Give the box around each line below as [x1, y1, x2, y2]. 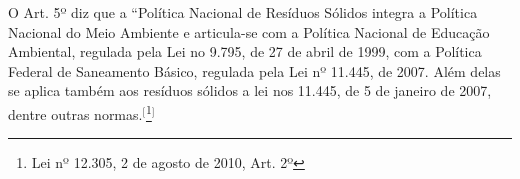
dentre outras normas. [8, 103, 143, 124]
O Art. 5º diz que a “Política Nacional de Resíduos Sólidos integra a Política [8, 2, 478, 22]
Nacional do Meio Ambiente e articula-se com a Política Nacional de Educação [8, 21, 490, 42]
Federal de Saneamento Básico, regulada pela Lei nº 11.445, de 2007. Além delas [8, 60, 501, 81]
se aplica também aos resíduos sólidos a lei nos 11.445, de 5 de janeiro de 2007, [8, 80, 492, 101]
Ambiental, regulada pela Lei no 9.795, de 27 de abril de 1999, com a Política [8, 41, 482, 62]
